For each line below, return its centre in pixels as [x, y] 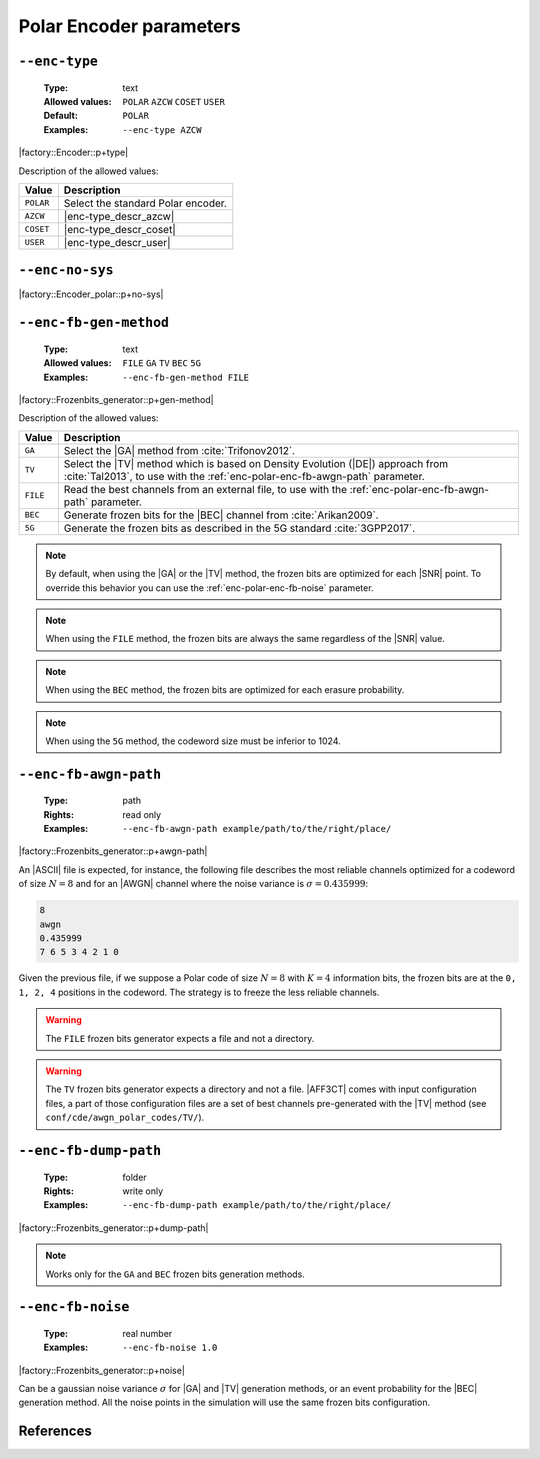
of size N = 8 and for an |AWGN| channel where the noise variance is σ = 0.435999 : [193, 884]
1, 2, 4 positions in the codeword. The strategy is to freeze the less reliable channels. [199, 992]
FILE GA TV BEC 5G [162, 363]
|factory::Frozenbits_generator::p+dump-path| [113, 1227]
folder [134, 1177]
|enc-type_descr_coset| [119, 229]
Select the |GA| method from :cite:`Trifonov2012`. [179, 450]
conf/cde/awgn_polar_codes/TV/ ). [125, 1117]
